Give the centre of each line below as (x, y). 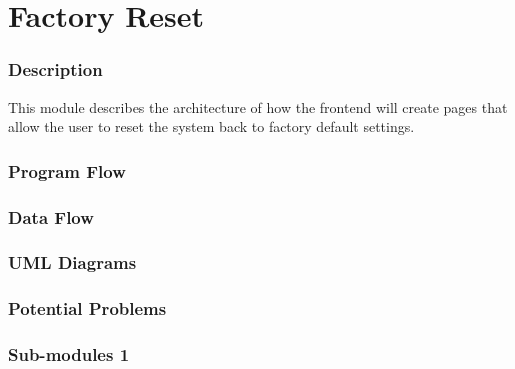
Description (55, 69)
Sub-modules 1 (69, 354)
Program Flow (67, 170)
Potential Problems (87, 308)
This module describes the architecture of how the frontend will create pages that (258, 106)
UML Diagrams (72, 262)
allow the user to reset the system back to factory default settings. (211, 126)
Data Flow (51, 216)
